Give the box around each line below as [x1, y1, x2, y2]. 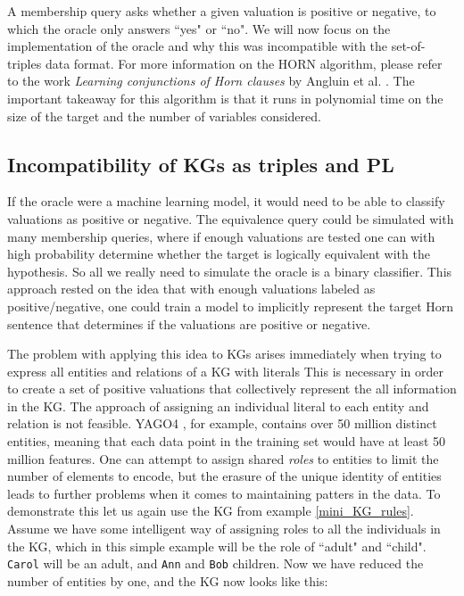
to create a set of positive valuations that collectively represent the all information [7, 379, 457, 398]
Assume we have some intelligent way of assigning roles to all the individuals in [7, 519, 441, 538]
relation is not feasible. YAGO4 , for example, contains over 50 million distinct [7, 414, 437, 433]
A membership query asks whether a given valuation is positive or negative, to [7, 2, 436, 20]
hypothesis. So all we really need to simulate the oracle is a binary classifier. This [7, 261, 452, 280]
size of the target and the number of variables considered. [7, 106, 321, 125]
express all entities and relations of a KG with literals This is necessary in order [7, 361, 444, 380]
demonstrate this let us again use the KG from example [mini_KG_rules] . [7, 501, 414, 520]
